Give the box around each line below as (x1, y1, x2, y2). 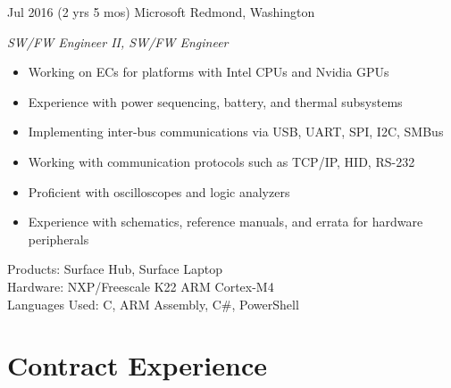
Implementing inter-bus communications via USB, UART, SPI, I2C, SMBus (28, 122, 444, 141)
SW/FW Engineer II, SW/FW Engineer (7, 32, 229, 51)
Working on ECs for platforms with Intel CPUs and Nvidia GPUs (28, 62, 389, 81)
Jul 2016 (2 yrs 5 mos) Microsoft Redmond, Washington (7, 3, 315, 21)
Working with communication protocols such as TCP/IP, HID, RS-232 (28, 152, 415, 170)
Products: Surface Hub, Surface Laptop (7, 260, 222, 278)
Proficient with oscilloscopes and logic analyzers (28, 182, 290, 201)
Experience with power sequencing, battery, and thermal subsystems (28, 92, 403, 111)
